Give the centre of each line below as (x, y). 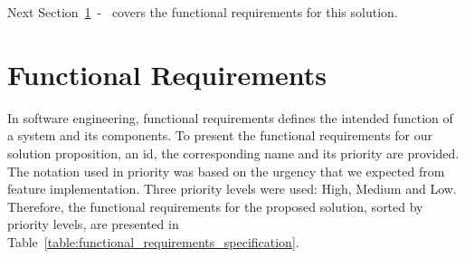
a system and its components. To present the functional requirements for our (220, 135)
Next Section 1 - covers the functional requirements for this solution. (203, 12)
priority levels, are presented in (93, 224)
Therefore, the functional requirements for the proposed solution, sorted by (215, 206)
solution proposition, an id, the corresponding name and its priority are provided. (233, 153)
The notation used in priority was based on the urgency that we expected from (226, 171)
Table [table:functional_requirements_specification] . (153, 241)
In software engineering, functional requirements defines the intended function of (230, 117)
